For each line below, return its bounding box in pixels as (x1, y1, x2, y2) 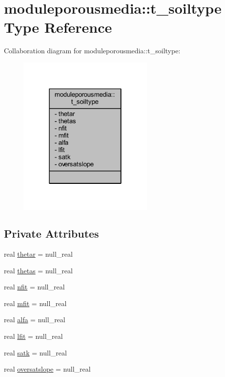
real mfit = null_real (4, 298, 67, 308)
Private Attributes (4, 226, 99, 241)
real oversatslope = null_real (4, 364, 91, 374)
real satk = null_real (4, 347, 67, 357)
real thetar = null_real (4, 249, 73, 259)
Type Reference (4, 17, 112, 37)
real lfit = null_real (4, 331, 63, 341)
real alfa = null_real (4, 314, 65, 325)
